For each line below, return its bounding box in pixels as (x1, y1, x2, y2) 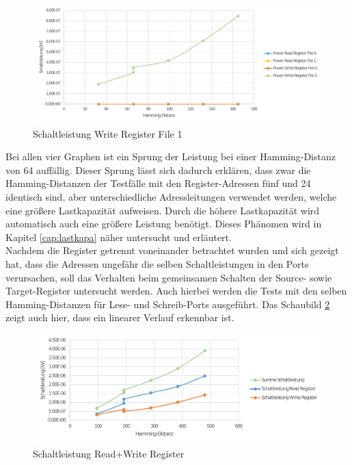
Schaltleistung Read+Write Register (33, 446, 185, 460)
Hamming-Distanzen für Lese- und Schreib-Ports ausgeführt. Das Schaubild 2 (5, 297, 330, 311)
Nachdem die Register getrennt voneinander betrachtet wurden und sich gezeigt (5, 243, 339, 257)
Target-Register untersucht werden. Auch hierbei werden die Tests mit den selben (5, 284, 347, 298)
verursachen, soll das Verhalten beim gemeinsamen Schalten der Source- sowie (5, 270, 332, 284)
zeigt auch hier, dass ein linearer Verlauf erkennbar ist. (5, 310, 234, 325)
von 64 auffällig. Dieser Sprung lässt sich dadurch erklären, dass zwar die (5, 162, 311, 177)
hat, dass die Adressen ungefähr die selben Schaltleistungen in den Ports (5, 257, 309, 271)
